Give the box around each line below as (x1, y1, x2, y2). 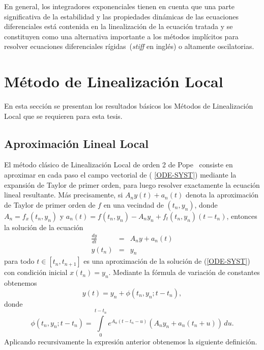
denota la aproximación (185, 189, 259, 200)
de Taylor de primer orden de (4, 199, 96, 210)
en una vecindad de (103, 199, 164, 210)
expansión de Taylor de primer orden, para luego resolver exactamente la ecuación (4, 179, 260, 190)
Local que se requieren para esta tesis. (4, 110, 123, 121)
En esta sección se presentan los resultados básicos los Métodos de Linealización (4, 101, 253, 111)
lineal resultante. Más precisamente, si (4, 189, 123, 200)
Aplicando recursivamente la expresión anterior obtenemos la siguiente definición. (4, 336, 257, 346)
